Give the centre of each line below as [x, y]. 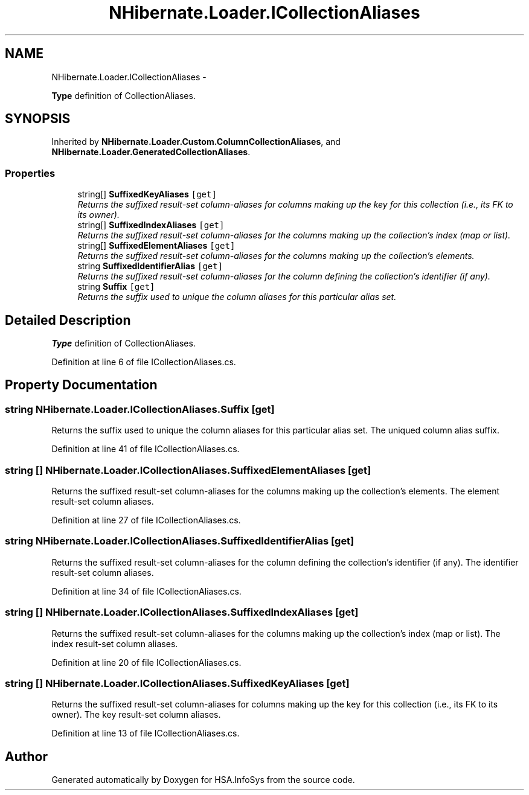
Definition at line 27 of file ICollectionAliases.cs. [146, 520]
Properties [30, 173]
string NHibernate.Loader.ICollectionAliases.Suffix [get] [140, 409]
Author [26, 756]
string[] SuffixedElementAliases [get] [156, 246]
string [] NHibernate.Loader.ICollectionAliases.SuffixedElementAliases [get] [188, 470]
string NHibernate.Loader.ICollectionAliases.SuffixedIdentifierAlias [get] [180, 541]
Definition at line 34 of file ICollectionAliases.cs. [146, 591]
